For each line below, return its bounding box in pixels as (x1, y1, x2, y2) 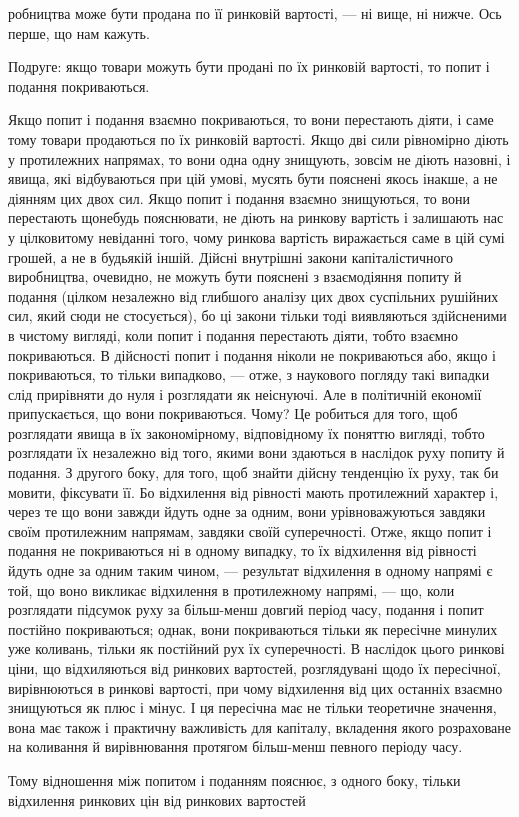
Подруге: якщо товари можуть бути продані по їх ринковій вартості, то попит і (8, 56, 490, 77)
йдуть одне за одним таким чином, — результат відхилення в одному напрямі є (8, 560, 493, 581)
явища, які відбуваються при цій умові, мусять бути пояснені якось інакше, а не (8, 168, 498, 189)
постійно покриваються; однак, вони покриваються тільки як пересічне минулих (8, 618, 498, 639)
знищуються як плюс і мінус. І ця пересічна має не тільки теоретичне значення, (8, 697, 497, 718)
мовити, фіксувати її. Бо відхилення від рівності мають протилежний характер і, (8, 481, 499, 502)
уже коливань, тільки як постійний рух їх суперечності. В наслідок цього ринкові (8, 638, 505, 659)
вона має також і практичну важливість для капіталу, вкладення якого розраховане (8, 716, 512, 737)
